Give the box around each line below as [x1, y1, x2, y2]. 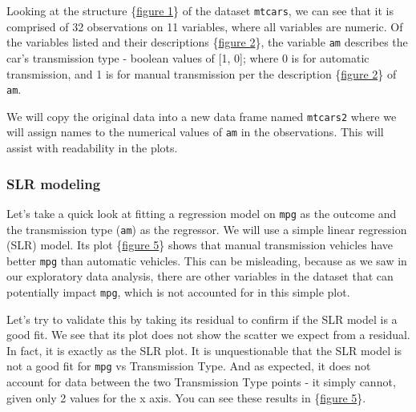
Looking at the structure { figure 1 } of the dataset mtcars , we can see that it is [6, 2, 394, 18]
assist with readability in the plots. [6, 139, 178, 156]
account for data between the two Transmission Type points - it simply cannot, [6, 374, 396, 390]
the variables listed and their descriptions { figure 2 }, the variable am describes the [6, 34, 408, 50]
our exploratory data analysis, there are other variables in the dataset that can [6, 268, 394, 285]
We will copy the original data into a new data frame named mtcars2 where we [6, 107, 397, 124]
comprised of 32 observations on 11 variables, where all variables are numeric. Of [6, 18, 403, 34]
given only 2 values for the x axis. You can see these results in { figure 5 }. [6, 389, 366, 406]
